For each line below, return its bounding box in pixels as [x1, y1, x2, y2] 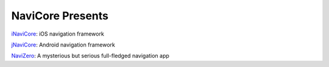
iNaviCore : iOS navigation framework [11, 30, 105, 37]
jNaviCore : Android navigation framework [11, 41, 115, 48]
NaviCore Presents [11, 9, 109, 22]
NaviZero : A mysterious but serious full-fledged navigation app [11, 52, 170, 60]
